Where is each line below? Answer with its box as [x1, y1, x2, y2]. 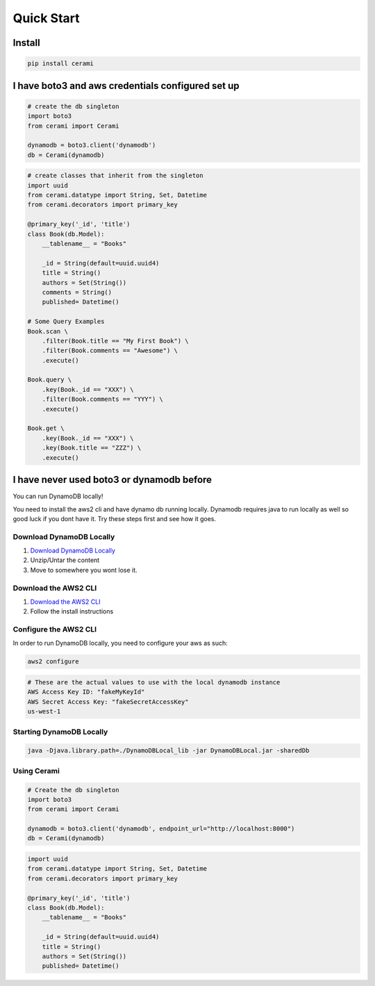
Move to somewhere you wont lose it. [30, 566, 138, 574]
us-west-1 [27, 707, 61, 716]
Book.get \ [27, 425, 65, 432]
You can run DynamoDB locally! [12, 492, 103, 500]
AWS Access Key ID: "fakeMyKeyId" [27, 688, 145, 696]
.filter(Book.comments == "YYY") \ [42, 395, 163, 403]
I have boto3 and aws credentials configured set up [12, 80, 240, 92]
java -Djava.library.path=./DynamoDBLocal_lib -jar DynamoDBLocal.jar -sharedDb [27, 747, 310, 755]
